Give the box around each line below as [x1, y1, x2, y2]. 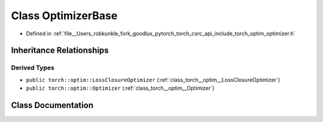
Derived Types [11, 63, 55, 72]
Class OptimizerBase [11, 9, 118, 22]
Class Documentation [11, 100, 94, 110]
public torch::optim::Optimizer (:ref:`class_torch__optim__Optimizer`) [26, 84, 215, 92]
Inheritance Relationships [11, 45, 109, 56]
